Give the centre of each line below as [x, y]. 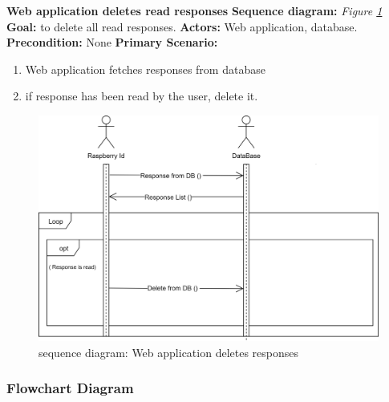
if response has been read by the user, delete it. [142, 96]
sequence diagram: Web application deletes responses [169, 352]
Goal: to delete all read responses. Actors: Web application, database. [182, 26]
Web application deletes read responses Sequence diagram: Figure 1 [194, 10]
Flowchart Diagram [70, 388]
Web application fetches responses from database [145, 69]
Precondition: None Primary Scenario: [112, 42]
